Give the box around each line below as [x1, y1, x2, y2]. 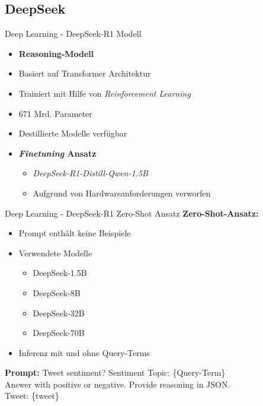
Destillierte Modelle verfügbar [18, 127, 127, 139]
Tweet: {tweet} [5, 389, 59, 402]
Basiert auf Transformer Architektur [18, 67, 151, 80]
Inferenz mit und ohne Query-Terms [18, 346, 150, 359]
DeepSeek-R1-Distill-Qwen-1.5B [33, 167, 148, 179]
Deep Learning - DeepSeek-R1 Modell [5, 27, 142, 40]
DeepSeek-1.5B [33, 267, 87, 279]
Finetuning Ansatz [18, 147, 97, 159]
